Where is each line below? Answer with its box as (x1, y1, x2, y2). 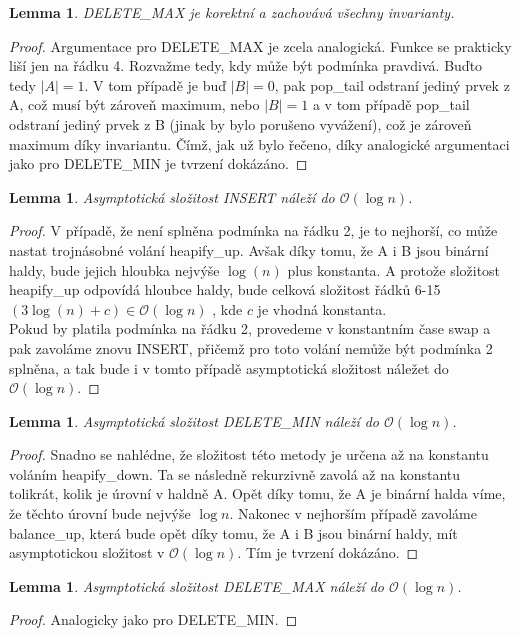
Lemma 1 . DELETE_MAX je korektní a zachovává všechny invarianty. (9, 2, 455, 22)
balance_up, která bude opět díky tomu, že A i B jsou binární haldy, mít (9, 522, 458, 543)
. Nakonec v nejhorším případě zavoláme (229, 503, 477, 524)
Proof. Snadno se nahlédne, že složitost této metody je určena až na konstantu (9, 444, 489, 465)
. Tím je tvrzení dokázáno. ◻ (237, 542, 419, 563)
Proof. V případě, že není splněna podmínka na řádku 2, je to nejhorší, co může (9, 220, 498, 241)
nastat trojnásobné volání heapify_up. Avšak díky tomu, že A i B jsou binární (9, 239, 489, 260)
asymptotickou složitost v (9, 542, 165, 563)
